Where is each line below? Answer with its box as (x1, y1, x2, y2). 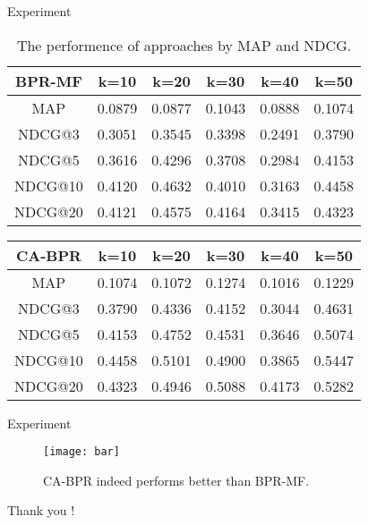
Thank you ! (7, 501, 75, 520)
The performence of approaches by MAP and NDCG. (16, 34, 352, 55)
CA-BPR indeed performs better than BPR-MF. (43, 470, 310, 489)
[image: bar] (43, 445, 120, 459)
